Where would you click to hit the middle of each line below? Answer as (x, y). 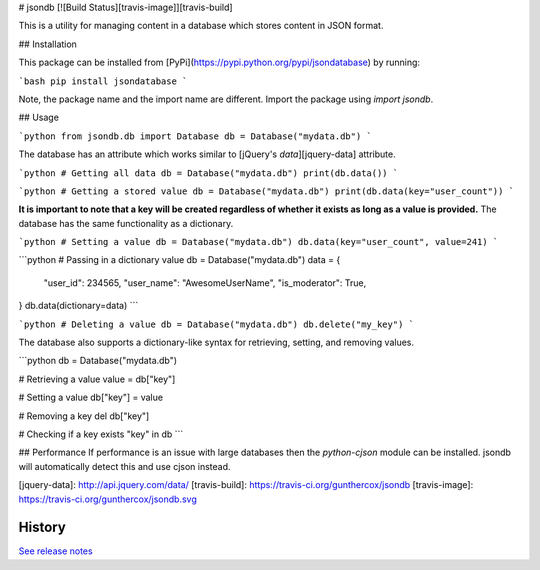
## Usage (39, 117)
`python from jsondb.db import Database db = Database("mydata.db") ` (195, 136)
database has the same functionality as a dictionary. (126, 223)
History (42, 527)
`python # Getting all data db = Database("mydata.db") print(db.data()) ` (208, 173)
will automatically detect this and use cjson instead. (124, 466)
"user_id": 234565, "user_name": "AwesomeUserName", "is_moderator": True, (205, 282)
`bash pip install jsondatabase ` (103, 81)
